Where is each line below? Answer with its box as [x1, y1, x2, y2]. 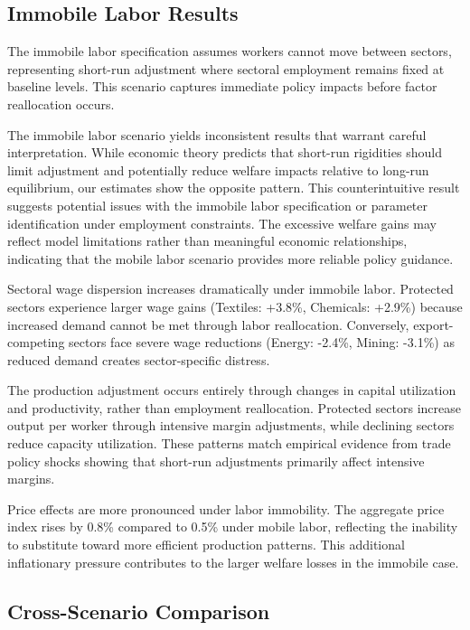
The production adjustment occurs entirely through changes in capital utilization [7, 381, 456, 400]
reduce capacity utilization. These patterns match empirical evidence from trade [7, 434, 451, 453]
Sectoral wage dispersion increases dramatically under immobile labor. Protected [7, 279, 454, 298]
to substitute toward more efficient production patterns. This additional [7, 535, 405, 554]
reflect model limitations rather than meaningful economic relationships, [7, 231, 408, 250]
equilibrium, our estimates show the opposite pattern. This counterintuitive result [7, 178, 460, 197]
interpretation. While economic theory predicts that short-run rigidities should [7, 143, 442, 162]
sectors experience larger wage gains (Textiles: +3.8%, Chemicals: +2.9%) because [7, 296, 463, 315]
